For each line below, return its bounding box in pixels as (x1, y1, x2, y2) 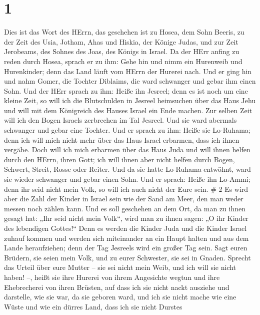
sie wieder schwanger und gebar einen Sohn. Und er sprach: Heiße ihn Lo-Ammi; (4, 174, 250, 184)
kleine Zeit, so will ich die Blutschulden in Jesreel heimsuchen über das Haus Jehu (4, 95, 256, 106)
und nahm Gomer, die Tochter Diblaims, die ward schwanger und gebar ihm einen (4, 76, 256, 86)
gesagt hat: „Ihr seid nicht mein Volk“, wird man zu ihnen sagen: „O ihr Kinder (4, 213, 248, 223)
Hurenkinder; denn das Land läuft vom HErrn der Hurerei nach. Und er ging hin (4, 66, 252, 76)
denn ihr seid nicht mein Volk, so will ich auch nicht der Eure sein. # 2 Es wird (4, 183, 248, 194)
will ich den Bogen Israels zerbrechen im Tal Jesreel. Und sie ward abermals (4, 115, 237, 125)
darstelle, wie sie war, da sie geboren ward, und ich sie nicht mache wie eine (4, 291, 236, 302)
